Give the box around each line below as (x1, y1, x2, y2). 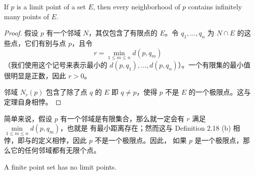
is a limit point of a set (16, 1, 86, 11)
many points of (4, 11, 49, 21)
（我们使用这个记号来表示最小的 (4, 59, 107, 70)
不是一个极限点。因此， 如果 (95, 135, 187, 145)
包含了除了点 (46, 87, 88, 97)
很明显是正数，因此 (4, 70, 66, 80)
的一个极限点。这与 (189, 87, 251, 97)
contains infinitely (188, 1, 242, 11)
